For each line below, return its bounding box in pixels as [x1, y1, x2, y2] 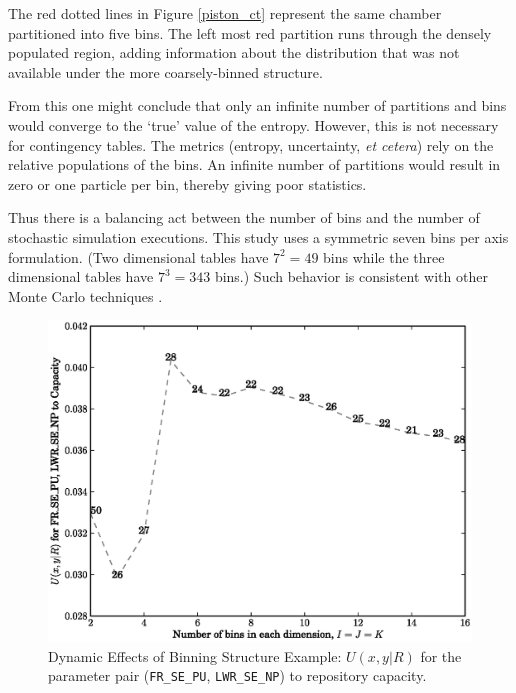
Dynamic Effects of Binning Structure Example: [48, 645, 342, 666]
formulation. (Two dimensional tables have [8, 246, 269, 267]
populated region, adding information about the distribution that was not [8, 42, 460, 63]
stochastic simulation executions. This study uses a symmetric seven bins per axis [8, 226, 509, 247]
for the [420, 645, 462, 666]
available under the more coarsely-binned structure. [8, 61, 323, 82]
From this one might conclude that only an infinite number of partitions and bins [8, 95, 507, 116]
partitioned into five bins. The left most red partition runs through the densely [8, 22, 492, 43]
